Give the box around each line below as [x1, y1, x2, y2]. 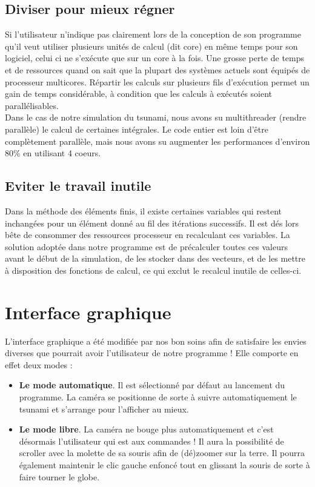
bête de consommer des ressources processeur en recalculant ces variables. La [5, 228, 290, 241]
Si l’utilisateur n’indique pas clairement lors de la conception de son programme [5, 28, 301, 41]
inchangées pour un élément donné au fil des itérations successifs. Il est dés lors [5, 216, 299, 229]
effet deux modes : [5, 358, 73, 371]
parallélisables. [5, 99, 59, 111]
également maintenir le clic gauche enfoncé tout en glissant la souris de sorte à [19, 458, 310, 471]
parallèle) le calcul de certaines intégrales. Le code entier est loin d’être [5, 122, 268, 135]
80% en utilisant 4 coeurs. [5, 147, 101, 159]
